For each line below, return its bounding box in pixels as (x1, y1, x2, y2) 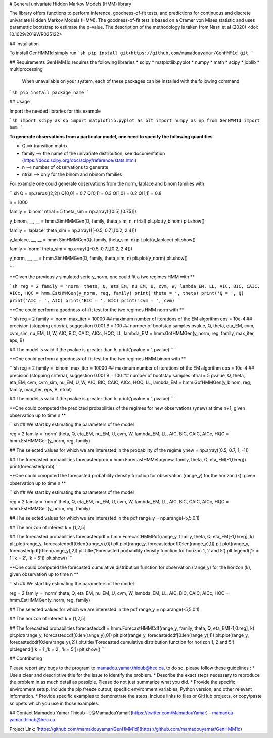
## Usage (9, 99, 30, 105)
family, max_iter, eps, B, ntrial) (9, 386, 72, 392)
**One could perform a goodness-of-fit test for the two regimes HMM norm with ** (9, 307, 184, 313)
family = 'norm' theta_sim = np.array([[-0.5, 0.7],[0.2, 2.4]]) (9, 246, 133, 252)
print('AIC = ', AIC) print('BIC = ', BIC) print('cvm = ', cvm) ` (9, 298, 180, 304)
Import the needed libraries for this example (9, 108, 101, 114)
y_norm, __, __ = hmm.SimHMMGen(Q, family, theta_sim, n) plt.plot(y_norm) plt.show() (9, 255, 188, 261)
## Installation (9, 41, 39, 47)
